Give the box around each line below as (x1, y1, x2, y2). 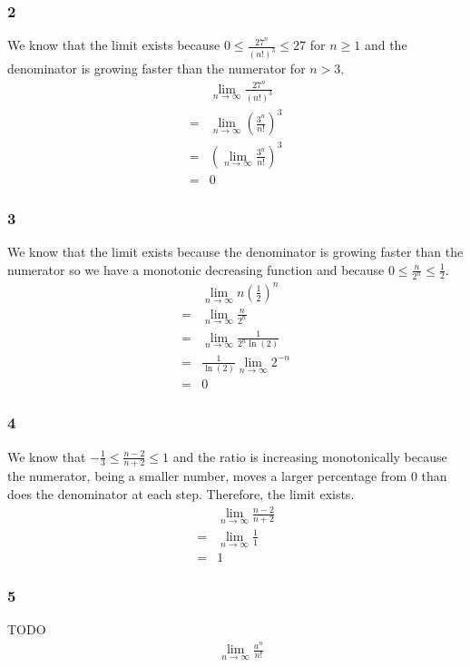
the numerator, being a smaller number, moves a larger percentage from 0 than (7, 466, 447, 486)
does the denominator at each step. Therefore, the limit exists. (7, 484, 355, 503)
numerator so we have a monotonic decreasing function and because (7, 260, 385, 279)
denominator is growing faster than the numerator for (7, 59, 306, 78)
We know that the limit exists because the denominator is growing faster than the (7, 241, 464, 260)
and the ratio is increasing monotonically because (172, 446, 447, 466)
